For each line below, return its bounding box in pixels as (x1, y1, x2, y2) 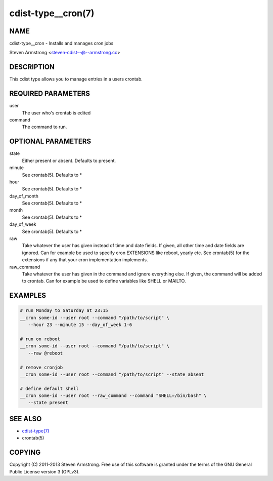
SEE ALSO (9, 414, 42, 423)
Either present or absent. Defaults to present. (22, 157, 116, 164)
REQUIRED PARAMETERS (9, 89, 90, 98)
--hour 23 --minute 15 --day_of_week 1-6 (28, 322, 132, 328)
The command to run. (22, 124, 67, 130)
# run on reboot (20, 336, 61, 342)
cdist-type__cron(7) (9, 8, 95, 19)
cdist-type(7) (22, 428, 50, 434)
